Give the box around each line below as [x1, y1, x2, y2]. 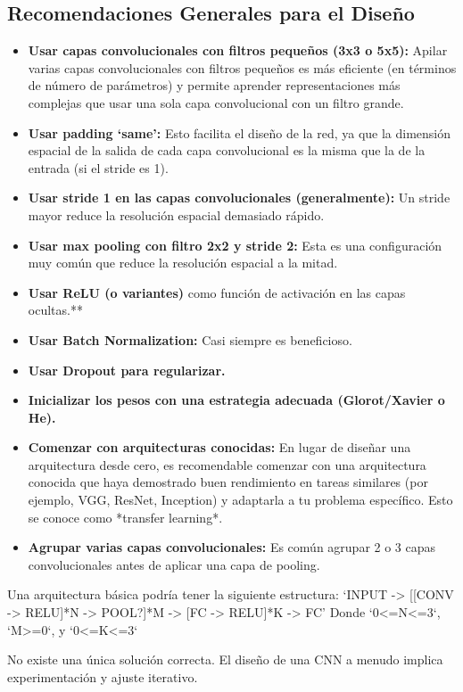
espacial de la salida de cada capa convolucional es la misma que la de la [28, 141, 426, 160]
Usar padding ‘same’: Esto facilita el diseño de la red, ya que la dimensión [28, 123, 451, 142]
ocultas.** [28, 301, 83, 319]
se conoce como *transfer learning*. [28, 507, 223, 526]
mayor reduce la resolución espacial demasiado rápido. [28, 205, 325, 224]
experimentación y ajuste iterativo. [7, 667, 198, 686]
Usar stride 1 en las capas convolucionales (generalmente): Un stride [28, 188, 451, 207]
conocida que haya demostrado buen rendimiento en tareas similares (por [28, 473, 428, 491]
